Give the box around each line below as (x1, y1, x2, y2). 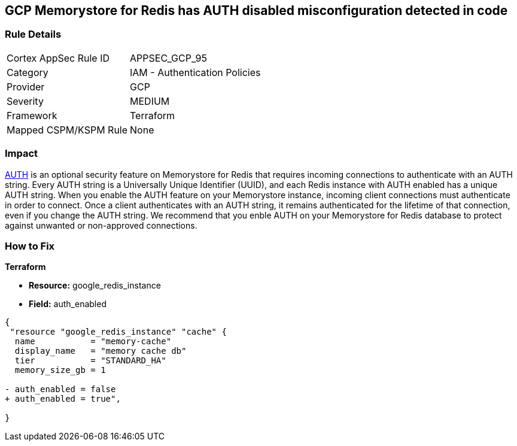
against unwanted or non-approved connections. (5, 220, 197, 230)
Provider (7, 80, 45, 93)
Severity (7, 95, 44, 107)
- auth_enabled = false (5, 384, 116, 395)
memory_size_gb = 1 (14, 365, 106, 375)
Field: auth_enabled (29, 299, 107, 310)
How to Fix (5, 239, 55, 252)
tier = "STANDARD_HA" (14, 356, 166, 366)
